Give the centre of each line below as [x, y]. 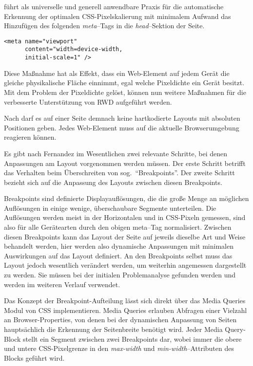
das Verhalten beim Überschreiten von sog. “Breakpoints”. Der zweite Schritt [119, 173]
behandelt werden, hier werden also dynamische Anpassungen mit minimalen [119, 246]
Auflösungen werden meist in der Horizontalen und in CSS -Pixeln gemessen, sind [125, 217]
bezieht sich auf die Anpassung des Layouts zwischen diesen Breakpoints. [113, 182]
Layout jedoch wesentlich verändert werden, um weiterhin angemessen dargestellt [125, 265]
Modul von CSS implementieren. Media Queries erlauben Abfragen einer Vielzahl [126, 310]
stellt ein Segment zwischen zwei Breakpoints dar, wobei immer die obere [132, 339]
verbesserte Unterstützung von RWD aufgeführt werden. [88, 101]
